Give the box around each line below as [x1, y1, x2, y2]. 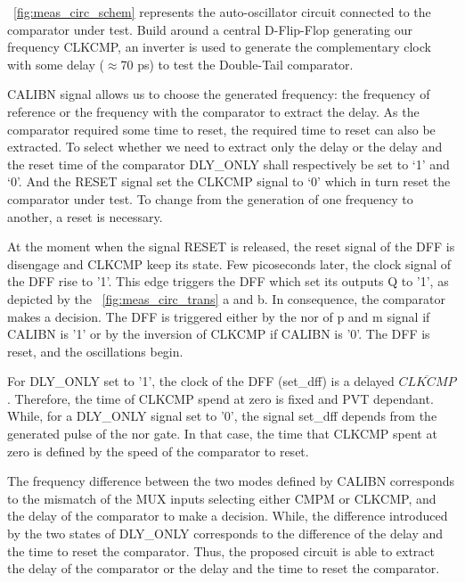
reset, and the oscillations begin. [7, 341, 184, 360]
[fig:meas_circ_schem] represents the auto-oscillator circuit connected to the [13, 3, 431, 21]
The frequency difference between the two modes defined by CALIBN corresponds [7, 472, 454, 490]
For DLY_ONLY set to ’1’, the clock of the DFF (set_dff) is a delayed [7, 372, 395, 390]
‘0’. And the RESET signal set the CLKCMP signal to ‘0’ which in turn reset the [7, 172, 451, 191]
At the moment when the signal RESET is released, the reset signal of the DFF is [7, 237, 455, 256]
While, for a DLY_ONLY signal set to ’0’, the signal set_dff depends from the [7, 406, 437, 425]
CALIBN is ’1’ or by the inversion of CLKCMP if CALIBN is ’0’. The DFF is [7, 324, 430, 343]
